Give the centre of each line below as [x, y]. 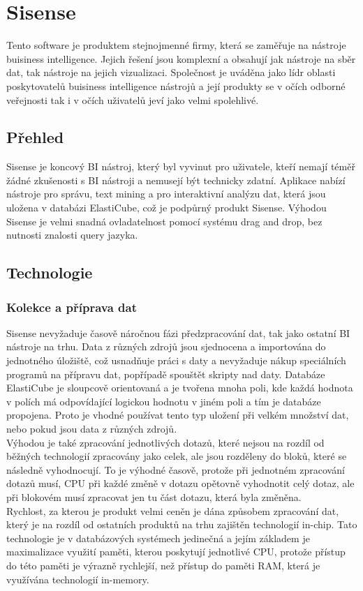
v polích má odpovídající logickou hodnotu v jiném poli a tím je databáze [164, 401]
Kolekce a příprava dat [72, 307]
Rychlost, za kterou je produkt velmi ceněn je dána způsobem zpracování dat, [173, 510]
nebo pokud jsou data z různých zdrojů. [92, 429]
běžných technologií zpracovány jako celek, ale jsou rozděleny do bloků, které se [177, 456]
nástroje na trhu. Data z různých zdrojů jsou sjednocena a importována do [166, 346]
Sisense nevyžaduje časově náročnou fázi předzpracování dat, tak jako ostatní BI [178, 332]
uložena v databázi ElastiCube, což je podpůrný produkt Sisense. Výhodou [166, 208]
